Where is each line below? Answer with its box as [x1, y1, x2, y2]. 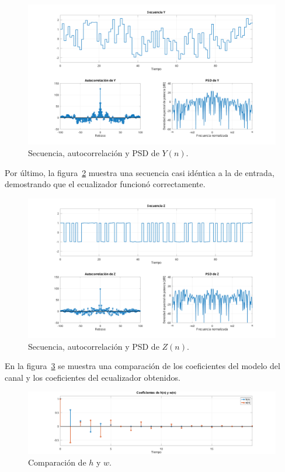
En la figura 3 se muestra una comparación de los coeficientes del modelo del [5, 360, 280, 372]
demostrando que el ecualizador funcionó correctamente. [5, 178, 206, 190]
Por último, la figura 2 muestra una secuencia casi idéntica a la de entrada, [5, 166, 274, 178]
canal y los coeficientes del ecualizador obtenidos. [5, 371, 180, 383]
